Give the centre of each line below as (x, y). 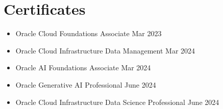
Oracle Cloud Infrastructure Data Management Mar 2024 (105, 50)
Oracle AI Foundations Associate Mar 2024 (83, 67)
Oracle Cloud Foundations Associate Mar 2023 (89, 33)
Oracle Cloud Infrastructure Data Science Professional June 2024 (117, 102)
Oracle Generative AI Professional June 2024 (86, 84)
